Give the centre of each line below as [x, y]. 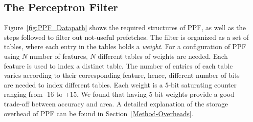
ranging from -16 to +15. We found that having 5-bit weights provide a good [119, 94]
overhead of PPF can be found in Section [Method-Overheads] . [99, 113]
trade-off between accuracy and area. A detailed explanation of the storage [116, 103]
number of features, [59, 56]
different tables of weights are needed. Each [163, 56]
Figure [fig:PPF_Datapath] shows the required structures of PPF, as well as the [125, 27]
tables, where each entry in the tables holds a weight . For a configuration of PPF [125, 46]
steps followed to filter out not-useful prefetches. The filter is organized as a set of [126, 37]
